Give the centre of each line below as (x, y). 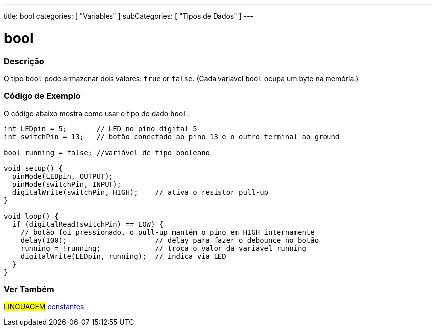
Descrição (24, 61)
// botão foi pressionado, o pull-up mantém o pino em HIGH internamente (167, 232)
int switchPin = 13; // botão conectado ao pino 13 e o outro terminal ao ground (172, 136)
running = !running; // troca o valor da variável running (163, 248)
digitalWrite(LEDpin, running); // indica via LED (123, 256)
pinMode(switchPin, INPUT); (67, 184)
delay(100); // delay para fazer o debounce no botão (170, 240)
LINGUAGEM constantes (44, 307)
